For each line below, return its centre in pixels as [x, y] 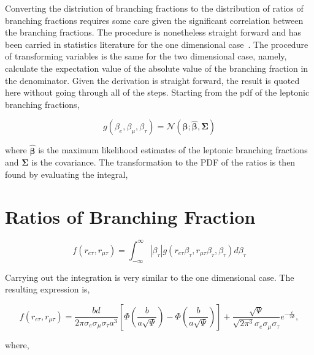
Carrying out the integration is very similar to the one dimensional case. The [150, 277]
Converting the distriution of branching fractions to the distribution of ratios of [154, 8]
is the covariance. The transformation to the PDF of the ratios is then [163, 162]
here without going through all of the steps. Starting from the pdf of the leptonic [157, 92]
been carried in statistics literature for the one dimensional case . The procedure [157, 44]
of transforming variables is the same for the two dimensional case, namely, [146, 56]
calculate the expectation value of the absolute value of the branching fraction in [157, 68]
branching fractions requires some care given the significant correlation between [154, 20]
